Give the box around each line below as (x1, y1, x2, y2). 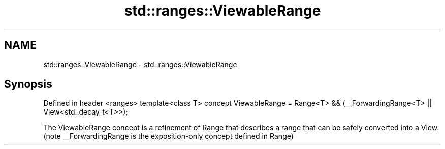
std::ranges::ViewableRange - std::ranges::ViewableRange (43, 60, 237, 69)
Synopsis (4, 78, 52, 91)
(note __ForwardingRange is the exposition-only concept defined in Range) (43, 132, 294, 141)
